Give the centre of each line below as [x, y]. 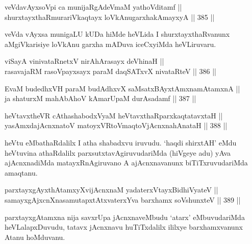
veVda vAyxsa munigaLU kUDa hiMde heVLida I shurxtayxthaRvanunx [117, 34]
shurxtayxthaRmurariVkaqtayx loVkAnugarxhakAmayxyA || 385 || [110, 17]
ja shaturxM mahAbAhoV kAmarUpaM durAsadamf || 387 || [100, 98]
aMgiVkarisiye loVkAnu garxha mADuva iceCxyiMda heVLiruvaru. [110, 44]
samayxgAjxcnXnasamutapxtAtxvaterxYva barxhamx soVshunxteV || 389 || [123, 199]
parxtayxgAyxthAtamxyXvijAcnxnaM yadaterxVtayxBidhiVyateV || [111, 190]
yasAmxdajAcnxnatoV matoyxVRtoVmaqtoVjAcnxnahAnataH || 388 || [116, 125]
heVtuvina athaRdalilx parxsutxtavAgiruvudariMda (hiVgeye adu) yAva [118, 152]
